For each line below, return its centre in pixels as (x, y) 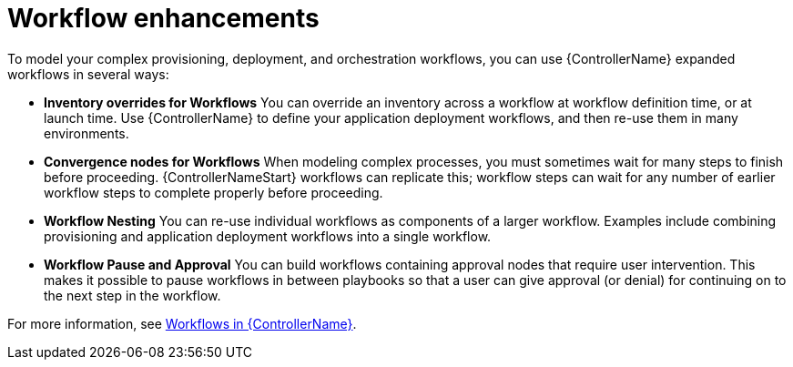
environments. (86, 133)
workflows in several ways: (88, 74)
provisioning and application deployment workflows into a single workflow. (268, 236)
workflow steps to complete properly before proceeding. (213, 192)
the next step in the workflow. (132, 295)
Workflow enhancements (163, 18)
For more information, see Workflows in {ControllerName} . (182, 323)
